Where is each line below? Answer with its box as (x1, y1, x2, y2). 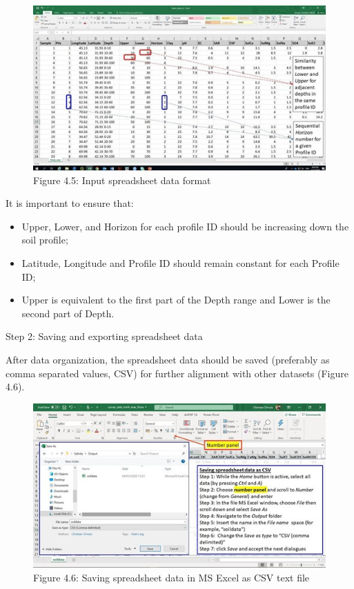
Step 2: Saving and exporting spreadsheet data (6, 329, 203, 343)
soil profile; (21, 232, 68, 247)
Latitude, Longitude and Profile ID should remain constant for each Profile (21, 256, 340, 270)
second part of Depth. (21, 306, 115, 320)
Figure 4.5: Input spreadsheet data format (33, 172, 211, 187)
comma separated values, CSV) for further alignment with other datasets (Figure (6, 366, 348, 380)
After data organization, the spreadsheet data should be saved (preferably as (6, 352, 330, 366)
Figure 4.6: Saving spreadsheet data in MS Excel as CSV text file (33, 570, 310, 584)
